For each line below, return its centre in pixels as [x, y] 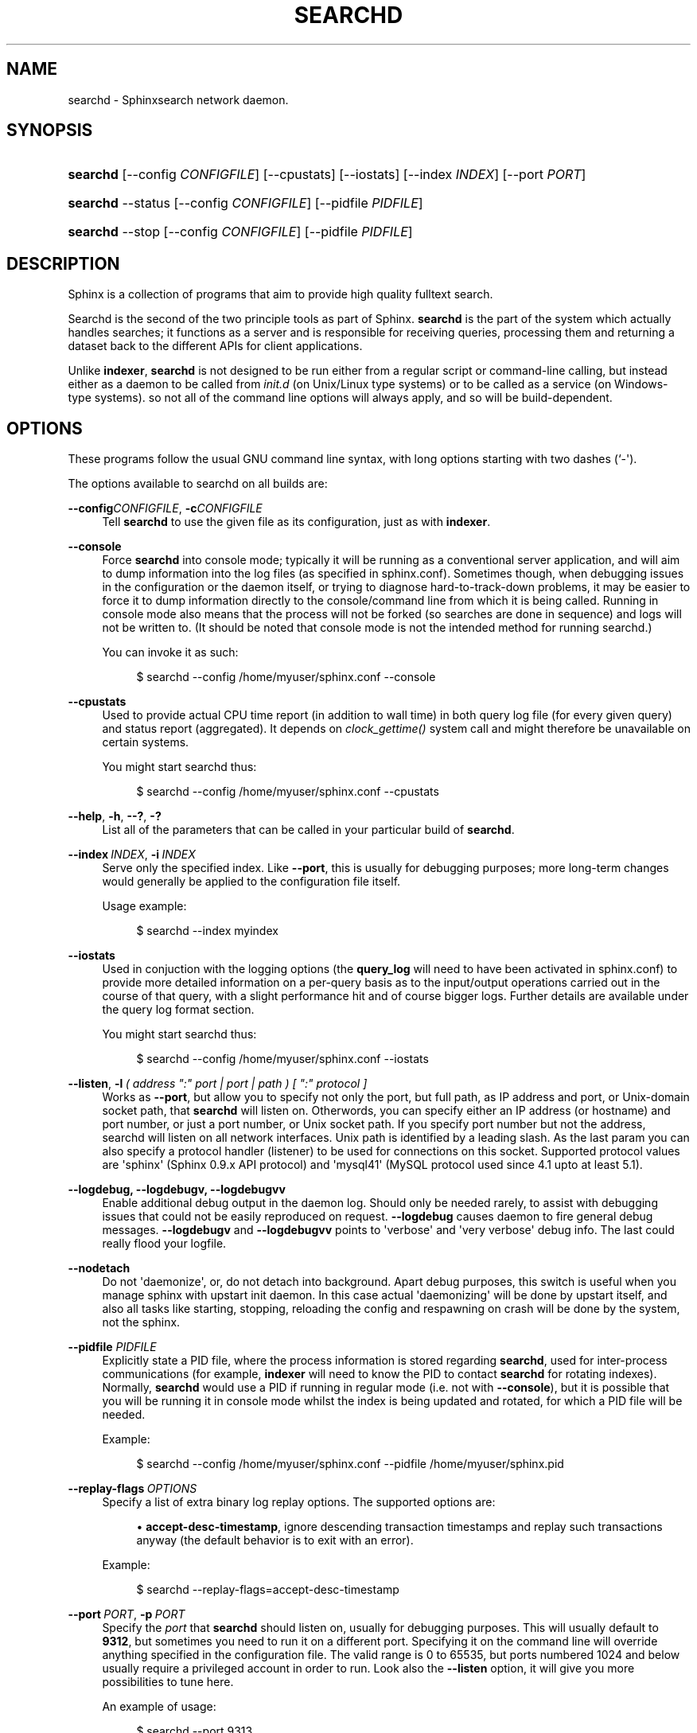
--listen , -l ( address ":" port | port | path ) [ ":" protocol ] [218, 1084]
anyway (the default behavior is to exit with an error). [275, 1540]
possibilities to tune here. [168, 1682]
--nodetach [99, 1268]
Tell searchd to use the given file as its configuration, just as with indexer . [296, 522]
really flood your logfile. [164, 1244]
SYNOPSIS [50, 130]
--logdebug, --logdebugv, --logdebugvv [177, 1190]
